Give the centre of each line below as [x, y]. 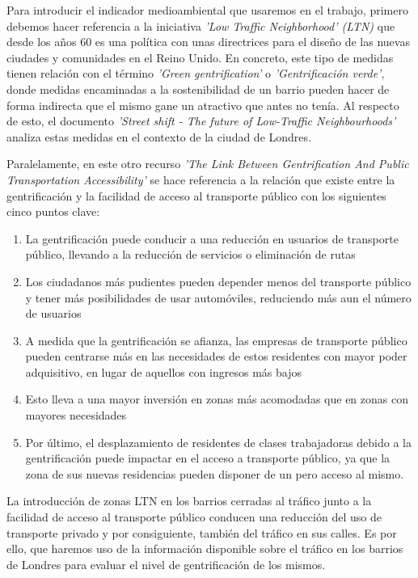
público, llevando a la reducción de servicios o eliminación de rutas [190, 254]
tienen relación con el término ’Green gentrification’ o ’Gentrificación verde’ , [196, 73]
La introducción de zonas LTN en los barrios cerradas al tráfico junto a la [189, 501]
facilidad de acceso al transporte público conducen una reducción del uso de [194, 517]
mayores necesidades [76, 415]
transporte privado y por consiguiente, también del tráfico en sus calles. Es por [202, 532]
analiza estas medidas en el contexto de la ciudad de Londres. [159, 136]
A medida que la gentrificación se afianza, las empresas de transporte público [216, 340]
